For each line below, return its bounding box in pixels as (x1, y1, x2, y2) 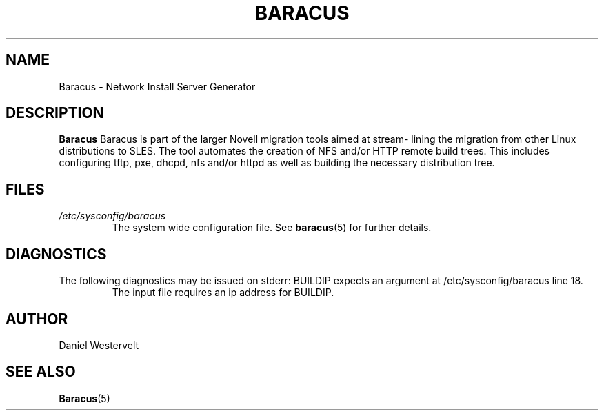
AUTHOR (6, 310, 68, 328)
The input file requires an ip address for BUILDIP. (112, 286, 334, 299)
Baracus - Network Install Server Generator (59, 80, 256, 92)
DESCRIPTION (6, 104, 104, 122)
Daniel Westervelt (59, 339, 139, 351)
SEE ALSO (6, 363, 76, 381)
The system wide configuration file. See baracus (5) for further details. (112, 221, 432, 234)
